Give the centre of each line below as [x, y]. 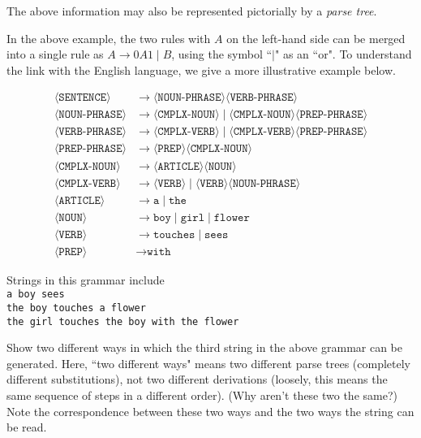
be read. [27, 427]
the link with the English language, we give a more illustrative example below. [201, 69]
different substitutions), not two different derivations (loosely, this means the [197, 379]
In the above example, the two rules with [109, 38]
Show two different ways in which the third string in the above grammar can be [204, 347]
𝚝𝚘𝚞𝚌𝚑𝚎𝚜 [174, 234]
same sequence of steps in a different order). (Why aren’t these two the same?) [202, 395]
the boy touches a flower [76, 308]
